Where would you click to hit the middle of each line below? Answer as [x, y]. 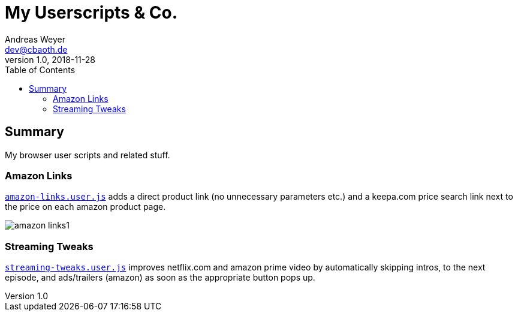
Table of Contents [40, 70]
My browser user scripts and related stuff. [88, 155]
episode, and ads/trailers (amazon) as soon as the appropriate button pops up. [160, 278]
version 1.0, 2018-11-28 [50, 59]
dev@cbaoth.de [36, 49]
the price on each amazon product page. [85, 207]
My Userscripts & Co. [91, 13]
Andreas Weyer [35, 39]
